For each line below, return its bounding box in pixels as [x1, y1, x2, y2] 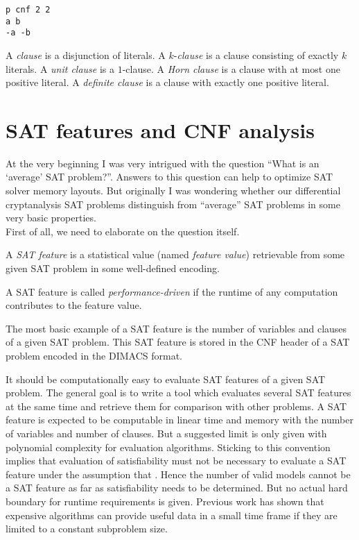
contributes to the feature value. [6, 298, 142, 312]
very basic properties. [6, 210, 96, 225]
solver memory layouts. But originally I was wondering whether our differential [6, 183, 341, 198]
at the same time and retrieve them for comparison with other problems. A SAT [6, 398, 347, 413]
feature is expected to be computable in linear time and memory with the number [6, 412, 353, 427]
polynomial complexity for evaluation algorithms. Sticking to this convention [6, 439, 331, 454]
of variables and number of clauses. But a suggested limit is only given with [6, 425, 327, 440]
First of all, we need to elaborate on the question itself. [6, 223, 240, 238]
